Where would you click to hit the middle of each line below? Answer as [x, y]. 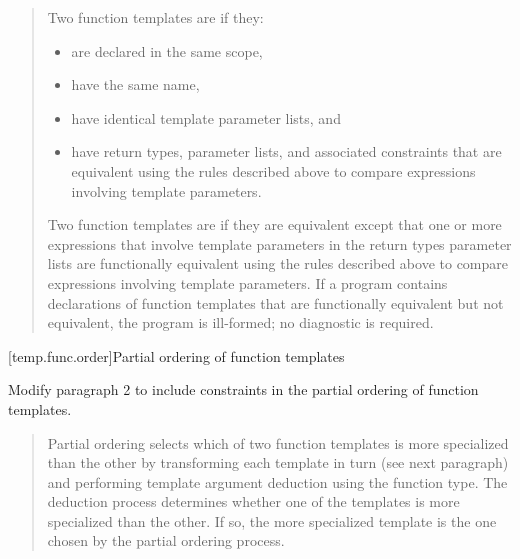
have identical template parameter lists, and [206, 117]
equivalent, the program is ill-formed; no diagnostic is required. [240, 322]
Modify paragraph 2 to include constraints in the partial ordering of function [243, 389]
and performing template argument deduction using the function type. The [277, 481]
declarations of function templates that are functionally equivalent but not [275, 302]
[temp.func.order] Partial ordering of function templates [176, 355]
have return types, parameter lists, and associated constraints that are [286, 151]
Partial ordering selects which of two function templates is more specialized [278, 442]
